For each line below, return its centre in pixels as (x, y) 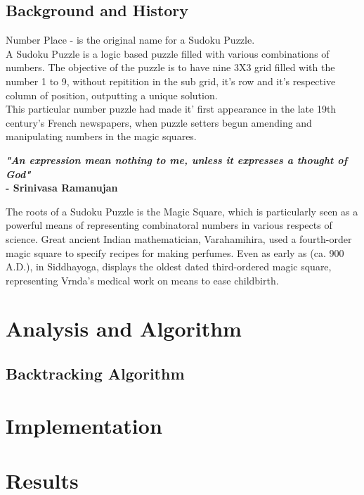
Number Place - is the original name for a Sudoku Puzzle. (130, 40)
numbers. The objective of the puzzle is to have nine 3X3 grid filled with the (170, 67)
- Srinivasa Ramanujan (62, 188)
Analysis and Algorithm (124, 328)
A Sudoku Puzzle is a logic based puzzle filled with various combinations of (168, 53)
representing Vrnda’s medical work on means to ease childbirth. (142, 280)
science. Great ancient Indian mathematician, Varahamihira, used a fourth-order (179, 238)
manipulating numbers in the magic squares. (101, 136)
